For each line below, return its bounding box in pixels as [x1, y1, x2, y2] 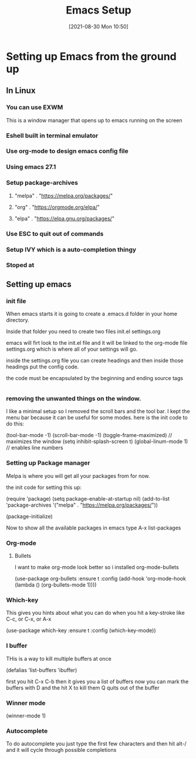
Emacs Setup [66, 4, 131, 17]
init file [6, 297, 26, 305]
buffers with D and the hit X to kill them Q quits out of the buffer [6, 684, 160, 691]
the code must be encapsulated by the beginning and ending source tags [6, 375, 184, 382]
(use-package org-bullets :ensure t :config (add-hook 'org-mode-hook [14, 575, 186, 582]
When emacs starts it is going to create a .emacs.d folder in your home [6, 310, 178, 318]
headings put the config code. [6, 363, 79, 371]
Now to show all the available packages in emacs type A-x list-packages [6, 524, 181, 531]
